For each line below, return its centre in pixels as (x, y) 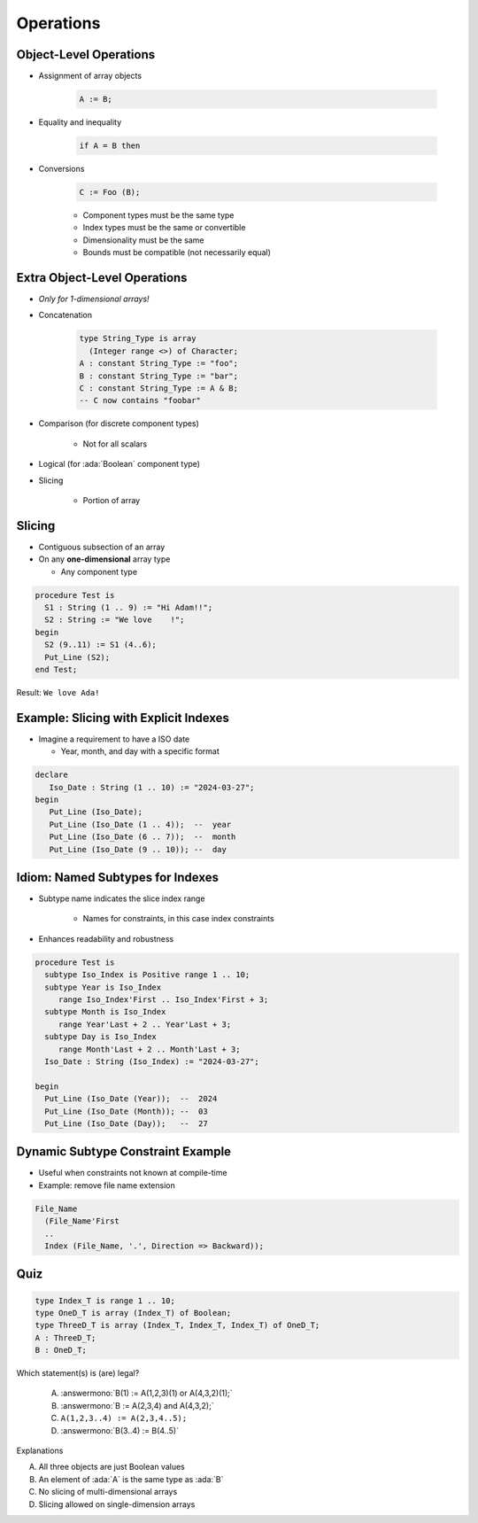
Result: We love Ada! (58, 692)
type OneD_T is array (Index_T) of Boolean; (133, 1313)
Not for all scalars (115, 444)
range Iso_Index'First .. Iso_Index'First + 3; (163, 999)
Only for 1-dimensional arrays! (94, 299)
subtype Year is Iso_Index (103, 987)
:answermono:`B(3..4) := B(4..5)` (119, 1430)
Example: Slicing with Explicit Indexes (123, 718)
